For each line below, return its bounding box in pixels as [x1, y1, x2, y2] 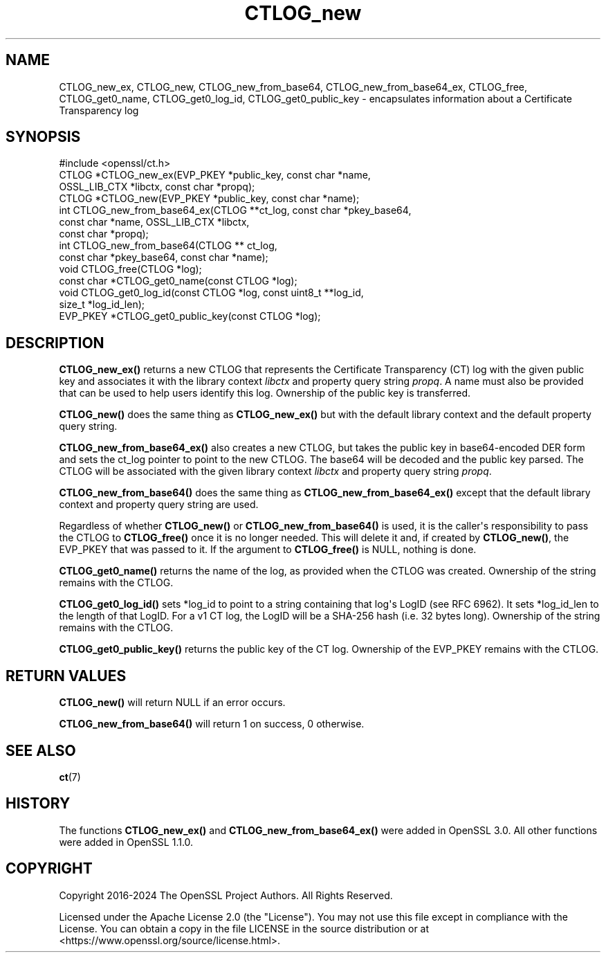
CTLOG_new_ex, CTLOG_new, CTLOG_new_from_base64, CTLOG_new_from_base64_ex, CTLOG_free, [59, 80, 528, 93]
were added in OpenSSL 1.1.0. [59, 835, 194, 848]
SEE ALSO [6, 741, 76, 759]
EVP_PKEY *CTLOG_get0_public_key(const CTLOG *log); [59, 310, 321, 323]
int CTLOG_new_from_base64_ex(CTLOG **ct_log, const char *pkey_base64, [59, 204, 412, 217]
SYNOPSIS [6, 128, 81, 146]
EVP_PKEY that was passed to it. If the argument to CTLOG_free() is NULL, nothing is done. [59, 543, 477, 556]
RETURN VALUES [6, 667, 127, 685]
